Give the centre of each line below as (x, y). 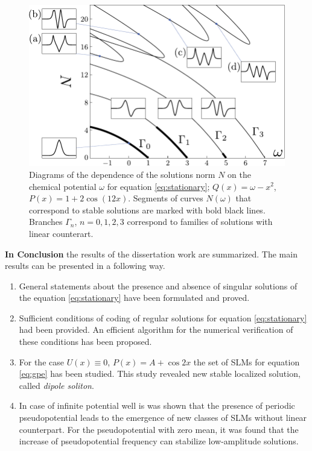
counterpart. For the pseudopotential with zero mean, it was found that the (159, 429)
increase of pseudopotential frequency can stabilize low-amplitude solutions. (159, 441)
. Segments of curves (166, 198)
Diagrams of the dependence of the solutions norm (122, 174)
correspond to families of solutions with (200, 222)
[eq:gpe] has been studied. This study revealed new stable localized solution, (160, 374)
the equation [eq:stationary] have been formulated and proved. (134, 298)
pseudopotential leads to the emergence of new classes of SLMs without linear (163, 418)
